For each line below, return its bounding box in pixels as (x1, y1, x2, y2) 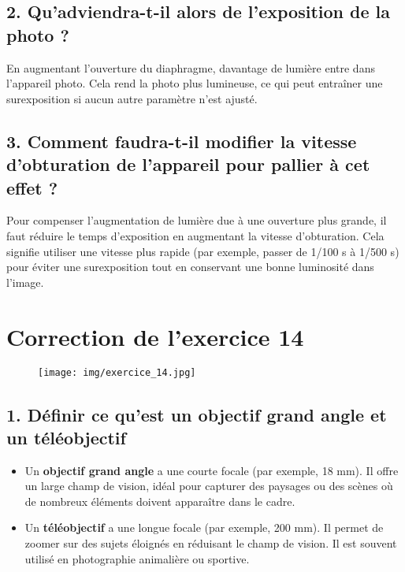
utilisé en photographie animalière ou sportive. (24, 550, 250, 566)
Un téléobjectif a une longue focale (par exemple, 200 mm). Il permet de (24, 519, 384, 536)
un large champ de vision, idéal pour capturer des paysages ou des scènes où (24, 477, 393, 494)
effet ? (6, 175, 58, 199)
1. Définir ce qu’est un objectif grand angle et (6, 402, 387, 426)
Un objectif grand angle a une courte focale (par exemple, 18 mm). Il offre (24, 462, 399, 478)
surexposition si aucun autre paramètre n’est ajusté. (6, 90, 258, 106)
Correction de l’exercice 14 (6, 320, 304, 352)
